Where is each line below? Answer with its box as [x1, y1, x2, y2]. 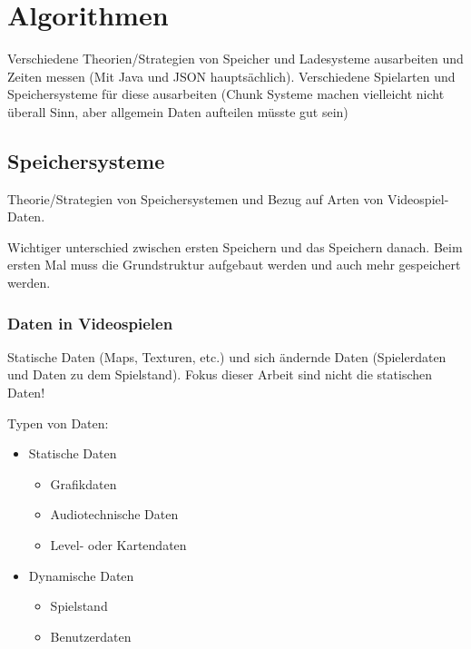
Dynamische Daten [28, 565, 134, 585]
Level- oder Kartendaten [50, 536, 187, 555]
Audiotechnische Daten [50, 505, 179, 524]
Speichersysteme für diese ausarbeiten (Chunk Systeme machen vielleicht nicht [7, 84, 445, 103]
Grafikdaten [50, 474, 117, 493]
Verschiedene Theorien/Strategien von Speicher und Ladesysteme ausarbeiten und [7, 49, 464, 68]
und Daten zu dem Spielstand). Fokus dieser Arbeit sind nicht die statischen [7, 365, 433, 384]
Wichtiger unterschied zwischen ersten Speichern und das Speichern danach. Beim [7, 237, 463, 256]
